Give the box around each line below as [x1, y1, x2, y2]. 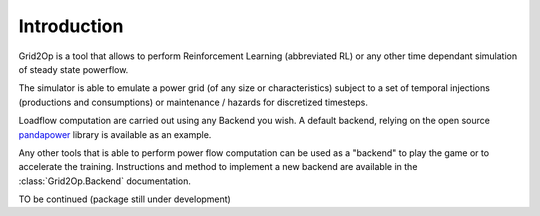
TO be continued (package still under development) [18, 193, 232, 205]
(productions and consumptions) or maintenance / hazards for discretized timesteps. [18, 96, 369, 108]
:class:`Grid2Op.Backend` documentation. [18, 175, 192, 187]
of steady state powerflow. [18, 63, 129, 75]
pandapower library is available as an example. [18, 128, 212, 140]
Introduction [18, 15, 124, 37]
